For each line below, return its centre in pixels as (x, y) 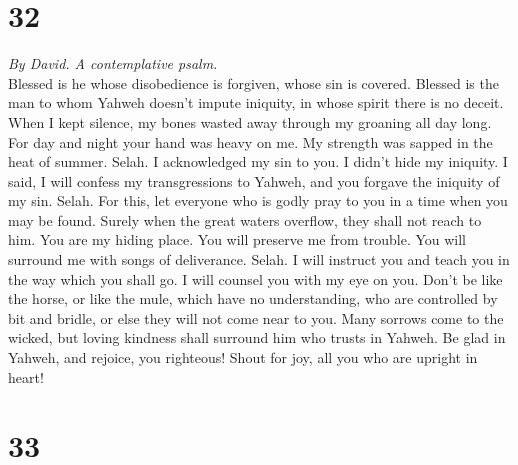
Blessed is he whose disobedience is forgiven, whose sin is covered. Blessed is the (253, 82)
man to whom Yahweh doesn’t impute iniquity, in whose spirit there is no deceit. (256, 102)
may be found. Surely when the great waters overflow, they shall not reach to (245, 219)
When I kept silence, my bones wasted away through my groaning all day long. (250, 121)
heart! (26, 376)
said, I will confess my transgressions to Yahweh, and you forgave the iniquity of (254, 180)
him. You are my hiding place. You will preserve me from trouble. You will (237, 239)
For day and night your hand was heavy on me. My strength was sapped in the (250, 141)
